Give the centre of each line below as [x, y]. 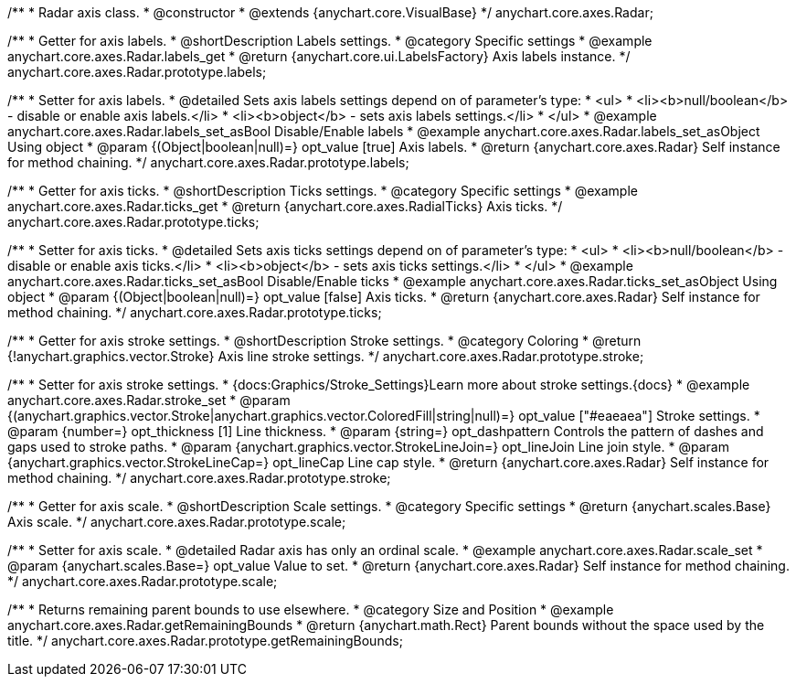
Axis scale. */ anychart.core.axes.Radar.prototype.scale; [177, 522]
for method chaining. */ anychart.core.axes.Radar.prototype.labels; [208, 162]
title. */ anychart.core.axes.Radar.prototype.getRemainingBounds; [205, 641]
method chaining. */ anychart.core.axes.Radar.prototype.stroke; [199, 478]
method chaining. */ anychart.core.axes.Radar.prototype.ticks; [195, 312]
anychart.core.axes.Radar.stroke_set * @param [149, 400]
